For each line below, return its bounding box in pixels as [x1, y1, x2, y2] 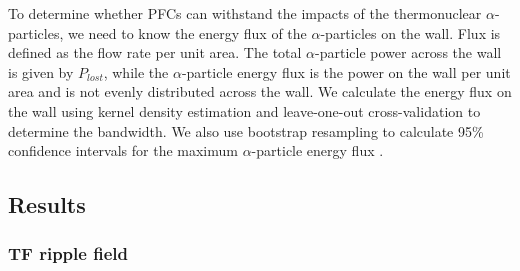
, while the [103, 61, 169, 82]
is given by [8, 61, 74, 82]
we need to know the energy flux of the [68, 22, 307, 43]
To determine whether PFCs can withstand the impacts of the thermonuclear [8, 3, 482, 23]
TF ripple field [8, 241, 128, 266]
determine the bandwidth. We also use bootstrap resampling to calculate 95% [8, 120, 484, 141]
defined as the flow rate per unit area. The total [8, 42, 302, 63]
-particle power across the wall [315, 42, 502, 63]
